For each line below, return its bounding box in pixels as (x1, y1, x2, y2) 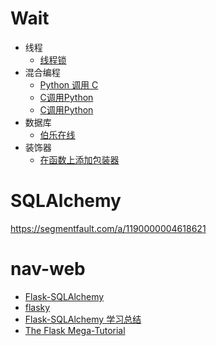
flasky (24, 301, 51, 313)
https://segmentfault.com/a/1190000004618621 (10, 222, 207, 234)
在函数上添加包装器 (39, 153, 120, 166)
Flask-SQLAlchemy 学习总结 (24, 313, 142, 325)
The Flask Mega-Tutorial (24, 324, 126, 336)
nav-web (10, 258, 86, 281)
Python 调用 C (39, 78, 99, 91)
